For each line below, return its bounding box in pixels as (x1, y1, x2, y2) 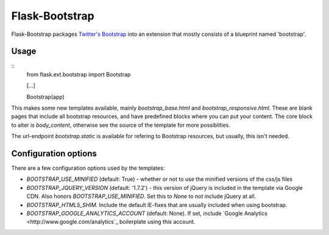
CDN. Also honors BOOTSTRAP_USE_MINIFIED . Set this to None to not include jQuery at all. (26, 192, 256, 200)
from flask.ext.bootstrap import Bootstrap (26, 71, 131, 78)
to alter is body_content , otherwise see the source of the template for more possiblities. (11, 121, 231, 128)
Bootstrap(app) (26, 93, 65, 100)
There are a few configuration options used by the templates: (11, 164, 165, 172)
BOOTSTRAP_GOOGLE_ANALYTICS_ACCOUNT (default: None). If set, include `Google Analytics (26, 210, 268, 217)
